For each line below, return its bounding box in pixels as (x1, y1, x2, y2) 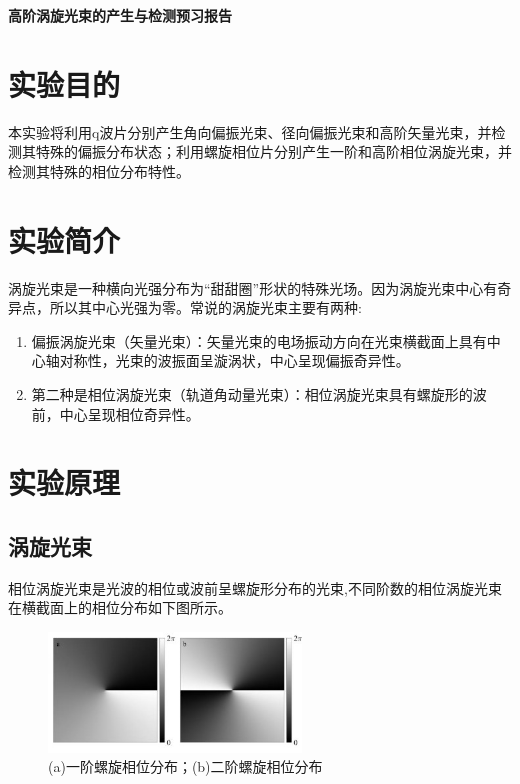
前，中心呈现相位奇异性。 (31, 403, 200, 424)
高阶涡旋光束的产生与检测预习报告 (8, 5, 232, 25)
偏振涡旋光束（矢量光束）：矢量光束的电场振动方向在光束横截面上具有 (31, 330, 487, 351)
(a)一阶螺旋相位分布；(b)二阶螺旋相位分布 (48, 756, 323, 777)
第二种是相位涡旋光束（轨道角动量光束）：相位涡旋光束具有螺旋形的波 (31, 384, 487, 404)
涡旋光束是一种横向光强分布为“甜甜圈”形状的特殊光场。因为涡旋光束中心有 (8, 277, 498, 298)
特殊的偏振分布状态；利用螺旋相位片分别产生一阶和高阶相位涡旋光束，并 (35, 141, 512, 162)
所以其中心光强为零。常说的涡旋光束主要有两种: (49, 297, 362, 318)
